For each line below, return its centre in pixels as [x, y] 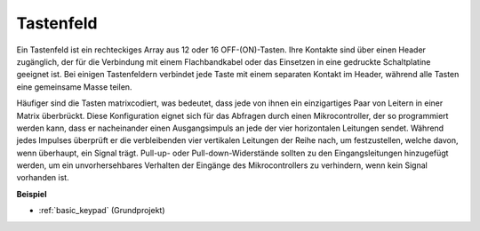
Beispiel [32, 194]
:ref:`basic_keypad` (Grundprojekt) [102, 211]
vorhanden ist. [43, 178]
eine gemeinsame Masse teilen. [74, 87]
